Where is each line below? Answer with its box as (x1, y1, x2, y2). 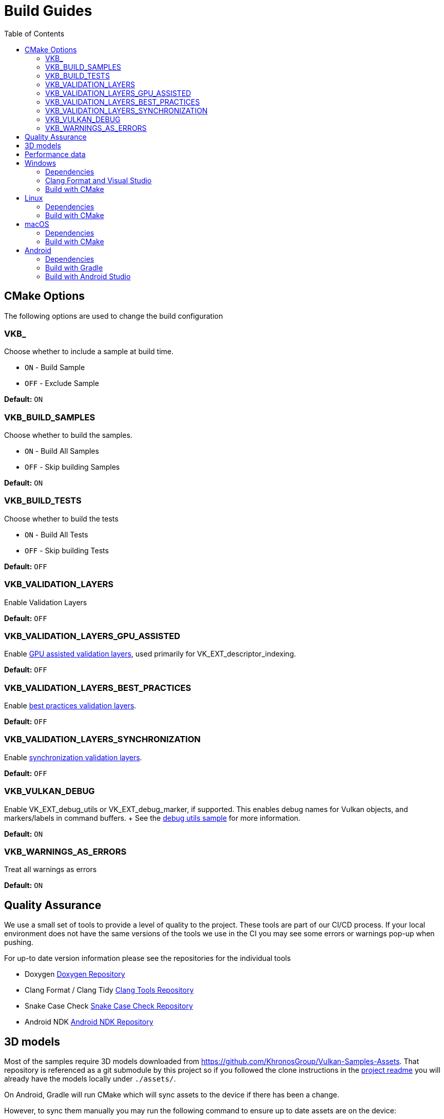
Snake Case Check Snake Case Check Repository (25, 1001, 193, 1011)
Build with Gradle (45, 263, 103, 272)
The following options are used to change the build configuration (4, 311, 223, 320)
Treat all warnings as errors (4, 865, 97, 874)
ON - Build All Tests (25, 530, 88, 539)
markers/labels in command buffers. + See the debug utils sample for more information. (4, 813, 301, 822)
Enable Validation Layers (4, 597, 87, 607)
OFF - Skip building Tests (25, 546, 109, 555)
